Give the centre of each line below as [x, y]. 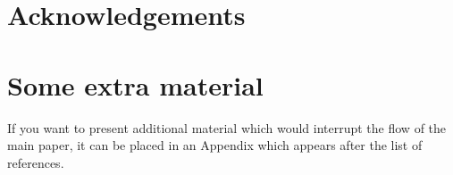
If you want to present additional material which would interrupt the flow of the [227, 127]
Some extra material [135, 84]
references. [36, 162]
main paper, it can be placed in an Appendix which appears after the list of [215, 145]
